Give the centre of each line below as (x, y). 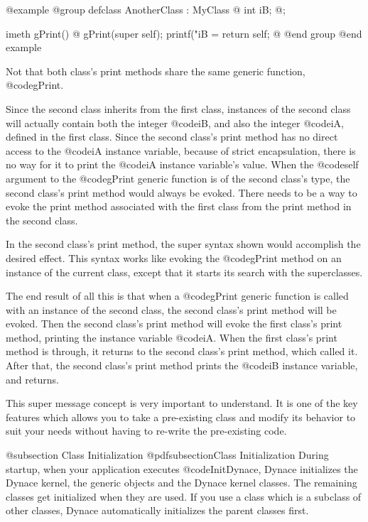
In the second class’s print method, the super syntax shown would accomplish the (183, 244)
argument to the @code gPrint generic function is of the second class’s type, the (178, 178)
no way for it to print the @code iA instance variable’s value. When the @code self (182, 164)
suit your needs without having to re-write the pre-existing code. (146, 431)
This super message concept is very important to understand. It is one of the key (182, 403)
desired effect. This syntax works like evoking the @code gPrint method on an (174, 257)
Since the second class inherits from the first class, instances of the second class (178, 108)
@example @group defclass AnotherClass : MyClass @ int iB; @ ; (146, 9)
